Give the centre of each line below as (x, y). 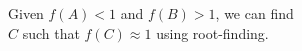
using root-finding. (212, 32)
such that (51, 32)
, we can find (254, 13)
